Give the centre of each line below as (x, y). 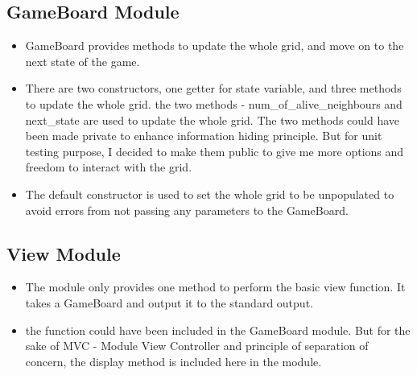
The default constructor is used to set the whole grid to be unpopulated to (210, 194)
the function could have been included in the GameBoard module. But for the (218, 330)
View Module (64, 253)
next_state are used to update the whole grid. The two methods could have (213, 120)
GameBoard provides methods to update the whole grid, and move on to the (215, 45)
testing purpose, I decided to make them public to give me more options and (215, 151)
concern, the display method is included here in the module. (173, 361)
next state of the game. (83, 61)
